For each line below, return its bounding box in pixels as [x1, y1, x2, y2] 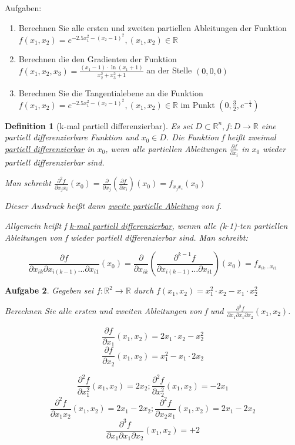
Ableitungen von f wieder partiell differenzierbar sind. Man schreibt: [5, 231, 248, 243]
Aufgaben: [5, 2, 42, 14]
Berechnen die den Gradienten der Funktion [18, 52, 177, 65]
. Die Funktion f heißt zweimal [166, 131, 276, 143]
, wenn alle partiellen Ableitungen [105, 142, 227, 154]
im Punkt [180, 98, 215, 110]
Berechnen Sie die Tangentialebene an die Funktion [18, 86, 203, 99]
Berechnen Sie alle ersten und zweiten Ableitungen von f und [5, 304, 224, 316]
